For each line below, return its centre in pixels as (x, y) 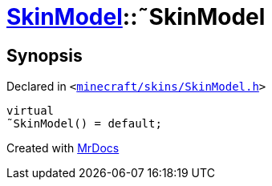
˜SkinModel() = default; (84, 124)
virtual (30, 111)
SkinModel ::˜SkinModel (136, 17)
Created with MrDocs (63, 148)
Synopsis (45, 55)
